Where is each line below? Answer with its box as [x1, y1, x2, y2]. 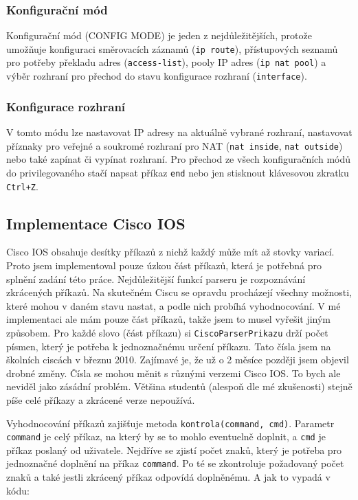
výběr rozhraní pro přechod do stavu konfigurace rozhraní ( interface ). [6, 69, 307, 83]
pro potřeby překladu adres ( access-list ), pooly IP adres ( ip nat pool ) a [6, 55, 326, 69]
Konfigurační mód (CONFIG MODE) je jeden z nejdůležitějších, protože [6, 28, 312, 43]
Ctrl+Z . [6, 179, 38, 193]
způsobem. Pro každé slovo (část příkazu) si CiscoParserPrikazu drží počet [6, 325, 328, 339]
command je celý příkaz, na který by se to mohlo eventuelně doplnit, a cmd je [6, 429, 326, 444]
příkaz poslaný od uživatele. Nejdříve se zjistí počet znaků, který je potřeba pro [6, 442, 342, 457]
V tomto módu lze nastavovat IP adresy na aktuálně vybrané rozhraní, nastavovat [6, 125, 353, 139]
